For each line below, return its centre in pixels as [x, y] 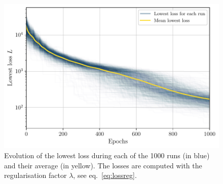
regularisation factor [35, 175]
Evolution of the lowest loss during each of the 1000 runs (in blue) [107, 155]
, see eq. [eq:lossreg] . [105, 175]
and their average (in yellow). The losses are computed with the [103, 165]
